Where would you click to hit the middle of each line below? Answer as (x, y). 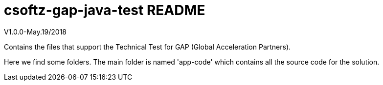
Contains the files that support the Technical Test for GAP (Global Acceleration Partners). (147, 47)
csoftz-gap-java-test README (105, 10)
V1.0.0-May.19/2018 (35, 32)
